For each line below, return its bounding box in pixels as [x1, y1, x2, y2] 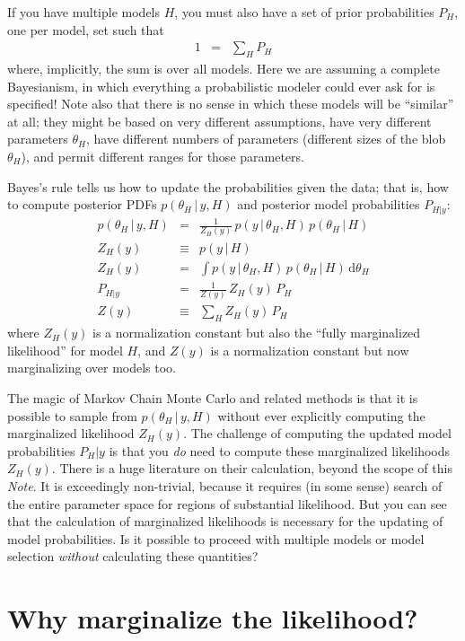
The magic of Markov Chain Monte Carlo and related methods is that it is [7, 389, 418, 408]
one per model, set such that [7, 20, 164, 39]
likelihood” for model [7, 340, 123, 359]
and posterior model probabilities [237, 195, 420, 214]
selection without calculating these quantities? [7, 547, 259, 566]
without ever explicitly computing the [217, 406, 426, 425]
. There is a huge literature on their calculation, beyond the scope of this [51, 459, 452, 478]
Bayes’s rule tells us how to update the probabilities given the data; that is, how [7, 177, 449, 196]
